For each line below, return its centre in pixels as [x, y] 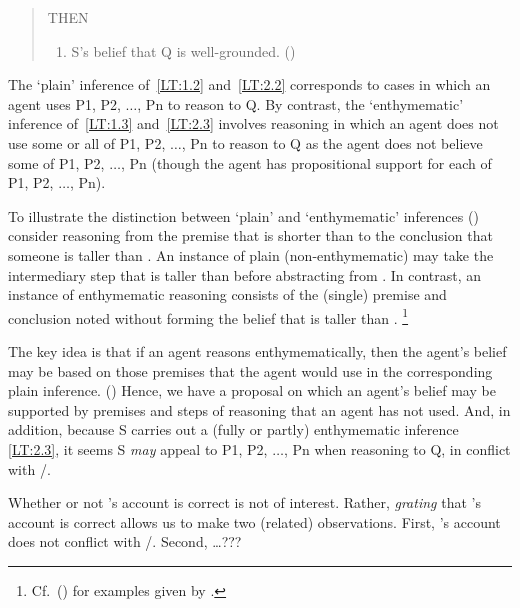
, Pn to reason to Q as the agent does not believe [332, 142]
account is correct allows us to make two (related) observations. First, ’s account [254, 521]
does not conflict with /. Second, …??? [125, 541]
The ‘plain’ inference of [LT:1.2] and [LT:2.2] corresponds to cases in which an [249, 84]
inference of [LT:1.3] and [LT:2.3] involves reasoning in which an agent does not [253, 123]
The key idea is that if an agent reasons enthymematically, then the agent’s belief [257, 350]
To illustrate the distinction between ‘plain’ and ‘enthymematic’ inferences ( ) [243, 215]
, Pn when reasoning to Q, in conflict [397, 448]
